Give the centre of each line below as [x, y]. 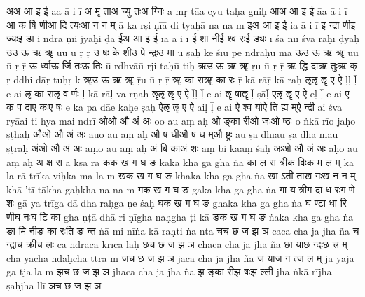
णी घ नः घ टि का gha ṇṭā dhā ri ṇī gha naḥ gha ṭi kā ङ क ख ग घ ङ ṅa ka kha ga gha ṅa [180, 216]
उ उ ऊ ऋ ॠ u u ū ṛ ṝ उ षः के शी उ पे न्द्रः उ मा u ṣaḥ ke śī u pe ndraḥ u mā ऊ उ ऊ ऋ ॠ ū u [182, 51]
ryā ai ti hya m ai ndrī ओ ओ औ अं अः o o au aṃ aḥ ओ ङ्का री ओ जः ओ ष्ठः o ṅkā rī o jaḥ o [181, 120]
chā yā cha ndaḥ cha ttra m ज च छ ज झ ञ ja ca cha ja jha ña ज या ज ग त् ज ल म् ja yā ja [180, 257]
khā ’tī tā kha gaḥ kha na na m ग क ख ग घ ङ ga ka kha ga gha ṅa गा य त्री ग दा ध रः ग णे [181, 189]
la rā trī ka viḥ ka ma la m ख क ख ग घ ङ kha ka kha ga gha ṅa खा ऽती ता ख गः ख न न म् [181, 175]
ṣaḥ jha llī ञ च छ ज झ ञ [54, 285]
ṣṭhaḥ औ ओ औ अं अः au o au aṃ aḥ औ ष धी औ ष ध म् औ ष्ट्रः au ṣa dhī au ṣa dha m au [172, 134]
